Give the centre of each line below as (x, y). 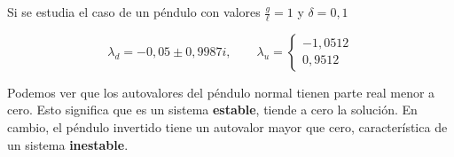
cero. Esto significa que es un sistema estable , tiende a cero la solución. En (212, 110)
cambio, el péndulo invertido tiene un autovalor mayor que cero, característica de (227, 127)
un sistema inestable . (68, 144)
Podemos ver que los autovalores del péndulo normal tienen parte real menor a (221, 92)
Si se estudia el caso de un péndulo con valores (134, 12)
